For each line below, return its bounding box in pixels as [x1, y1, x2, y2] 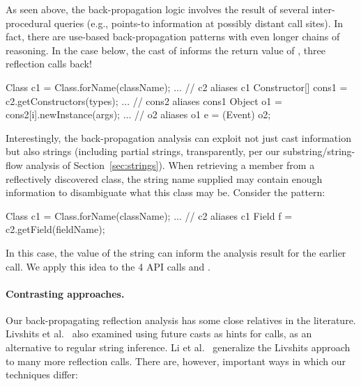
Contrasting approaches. [6, 286, 125, 300]
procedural [6, 15, 52, 30]
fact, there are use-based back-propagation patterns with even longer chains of [6, 29, 340, 44]
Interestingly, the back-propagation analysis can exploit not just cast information [6, 130, 351, 145]
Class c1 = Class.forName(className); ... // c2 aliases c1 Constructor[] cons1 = [6, 79, 348, 94]
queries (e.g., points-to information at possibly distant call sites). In [54, 15, 344, 30]
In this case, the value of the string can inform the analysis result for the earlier [6, 245, 346, 259]
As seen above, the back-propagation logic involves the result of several [6, 2, 309, 16]
